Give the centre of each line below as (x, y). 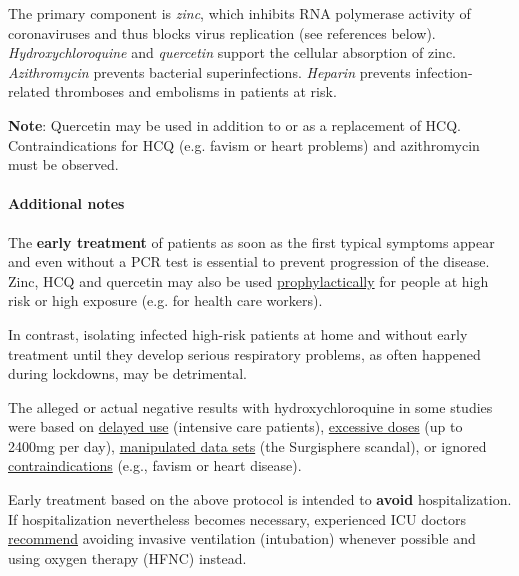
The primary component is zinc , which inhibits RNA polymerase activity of (239, 13)
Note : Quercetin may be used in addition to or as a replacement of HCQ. (234, 124)
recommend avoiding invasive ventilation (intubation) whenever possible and (242, 538)
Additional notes (66, 203)
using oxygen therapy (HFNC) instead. (127, 557)
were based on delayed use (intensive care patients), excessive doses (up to (235, 426)
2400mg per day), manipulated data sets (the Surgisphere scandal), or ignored (247, 445)
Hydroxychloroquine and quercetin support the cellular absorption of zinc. (232, 52)
